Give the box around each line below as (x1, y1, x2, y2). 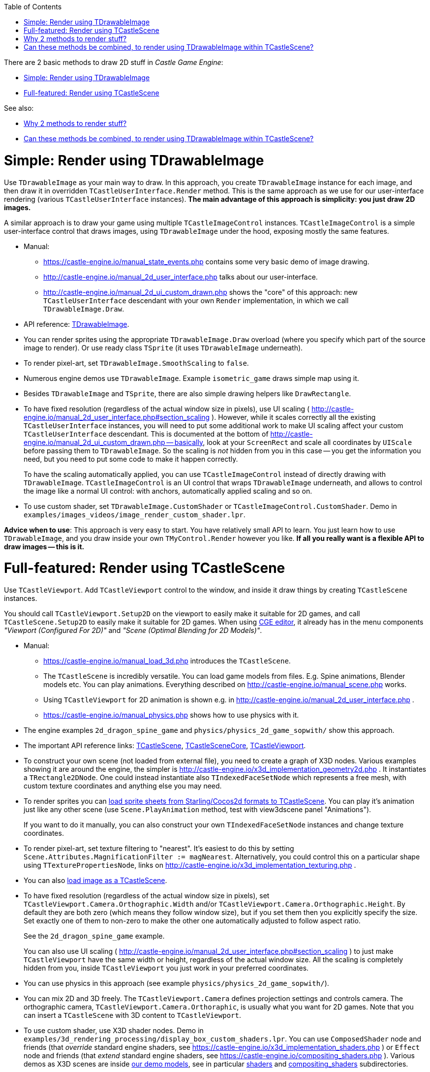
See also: (4, 104, 34, 112)
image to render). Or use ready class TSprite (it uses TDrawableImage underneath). (24, 343, 303, 352)
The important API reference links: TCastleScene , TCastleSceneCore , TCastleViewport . (24, 741, 306, 750)
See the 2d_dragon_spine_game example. (24, 932, 165, 940)
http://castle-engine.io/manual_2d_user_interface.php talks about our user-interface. (43, 272, 318, 281)
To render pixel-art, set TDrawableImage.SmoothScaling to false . (24, 358, 249, 367)
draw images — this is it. (4, 542, 85, 551)
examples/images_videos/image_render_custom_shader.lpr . (24, 510, 246, 519)
